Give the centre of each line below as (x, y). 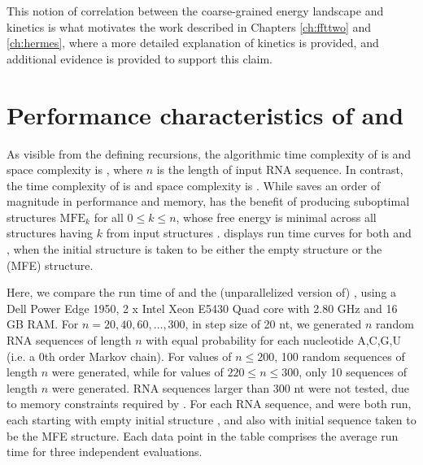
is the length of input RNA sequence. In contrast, (280, 169)
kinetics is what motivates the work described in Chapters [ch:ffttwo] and (189, 26)
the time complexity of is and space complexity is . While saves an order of (194, 185)
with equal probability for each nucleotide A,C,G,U (273, 340)
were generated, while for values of (137, 372)
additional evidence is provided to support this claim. (140, 58)
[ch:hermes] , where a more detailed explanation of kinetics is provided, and (193, 43)
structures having (50, 233)
